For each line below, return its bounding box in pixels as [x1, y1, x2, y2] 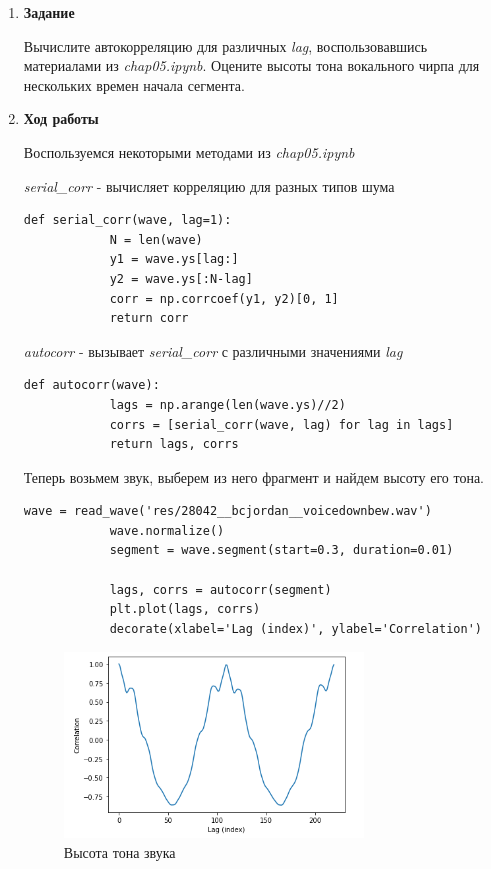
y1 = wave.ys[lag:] [109, 252, 239, 267]
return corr [109, 311, 189, 326]
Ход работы [23, 108, 99, 129]
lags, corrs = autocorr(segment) [109, 582, 332, 597]
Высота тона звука [63, 842, 176, 863]
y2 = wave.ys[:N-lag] [109, 271, 253, 286]
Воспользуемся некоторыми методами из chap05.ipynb [23, 141, 355, 162]
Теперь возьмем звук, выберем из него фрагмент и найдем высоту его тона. [23, 466, 485, 487]
